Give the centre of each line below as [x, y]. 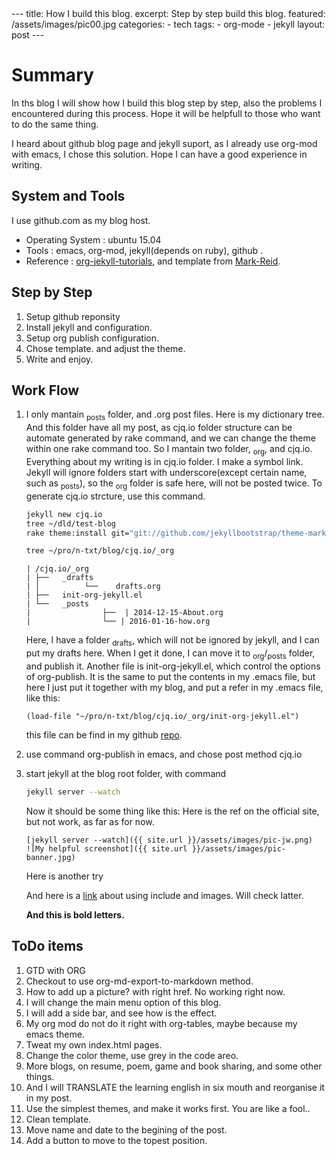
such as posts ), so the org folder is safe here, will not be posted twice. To [174, 484]
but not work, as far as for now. [90, 821]
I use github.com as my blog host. [81, 220]
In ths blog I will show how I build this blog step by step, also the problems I [167, 103]
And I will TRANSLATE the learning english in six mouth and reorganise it [175, 1087]
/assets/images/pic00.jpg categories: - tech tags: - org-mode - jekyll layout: [168, 24]
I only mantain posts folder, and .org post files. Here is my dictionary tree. [175, 415]
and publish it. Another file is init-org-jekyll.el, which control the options [173, 666]
